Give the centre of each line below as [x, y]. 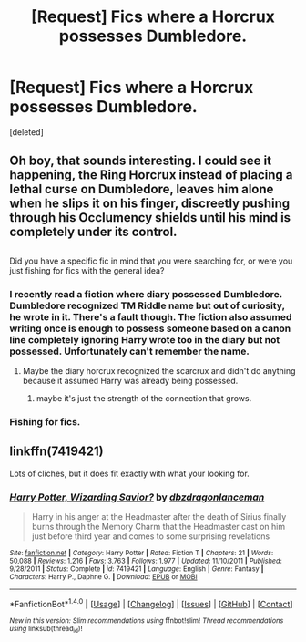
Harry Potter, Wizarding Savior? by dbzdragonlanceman [137, 497]
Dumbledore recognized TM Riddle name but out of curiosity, [147, 305]
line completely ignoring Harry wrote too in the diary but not [145, 339]
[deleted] [26, 132]
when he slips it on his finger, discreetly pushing [150, 204]
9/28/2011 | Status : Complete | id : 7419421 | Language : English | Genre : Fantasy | [137, 569]
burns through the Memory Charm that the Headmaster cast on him [158, 527]
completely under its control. [93, 232]
